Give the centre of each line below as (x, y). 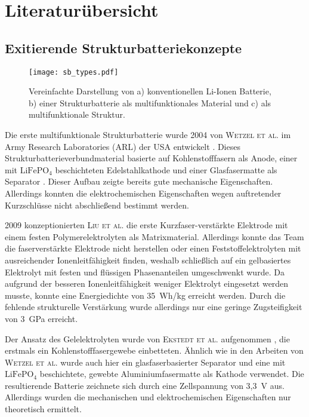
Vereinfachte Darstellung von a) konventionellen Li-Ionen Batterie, (150, 91)
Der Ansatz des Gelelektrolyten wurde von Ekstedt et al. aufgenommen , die (147, 338)
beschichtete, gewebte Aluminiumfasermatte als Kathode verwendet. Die (172, 374)
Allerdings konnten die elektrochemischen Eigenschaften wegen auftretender (143, 193)
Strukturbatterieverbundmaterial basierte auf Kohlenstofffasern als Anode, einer (151, 158)
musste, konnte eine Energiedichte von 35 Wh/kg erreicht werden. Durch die (145, 295)
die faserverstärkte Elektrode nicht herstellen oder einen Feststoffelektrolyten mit (153, 248)
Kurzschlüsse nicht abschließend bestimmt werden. (97, 205)
